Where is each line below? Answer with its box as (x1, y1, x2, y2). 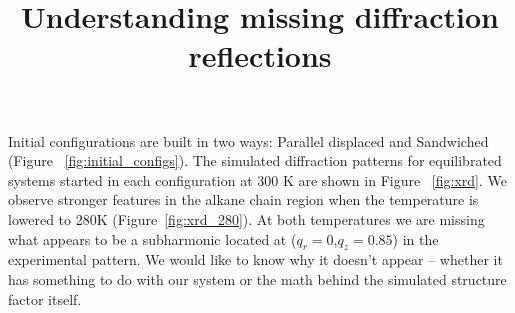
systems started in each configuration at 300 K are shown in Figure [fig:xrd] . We (8, 169, 507, 190)
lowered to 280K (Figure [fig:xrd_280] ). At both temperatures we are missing (8, 208, 485, 229)
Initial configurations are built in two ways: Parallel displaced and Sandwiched (8, 130, 489, 151)
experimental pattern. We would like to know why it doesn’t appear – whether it (8, 249, 503, 270)
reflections (188, 35, 332, 76)
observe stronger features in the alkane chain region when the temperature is (8, 189, 479, 210)
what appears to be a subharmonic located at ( (8, 228, 297, 249)
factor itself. (8, 288, 82, 309)
